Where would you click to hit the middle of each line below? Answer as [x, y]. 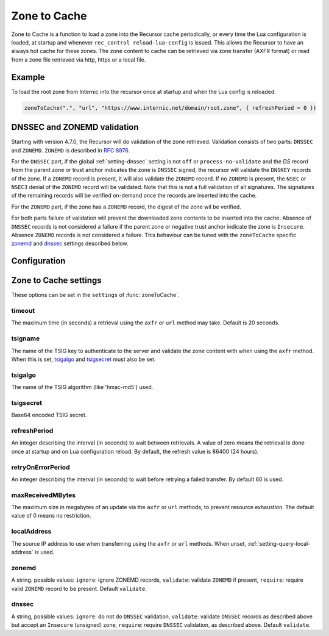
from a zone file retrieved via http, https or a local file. [79, 59]
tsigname [26, 338]
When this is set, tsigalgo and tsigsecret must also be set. [83, 359]
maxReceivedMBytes [44, 495]
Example [28, 77]
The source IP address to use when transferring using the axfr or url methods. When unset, [129, 543]
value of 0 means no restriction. [51, 516]
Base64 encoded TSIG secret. [49, 415]
